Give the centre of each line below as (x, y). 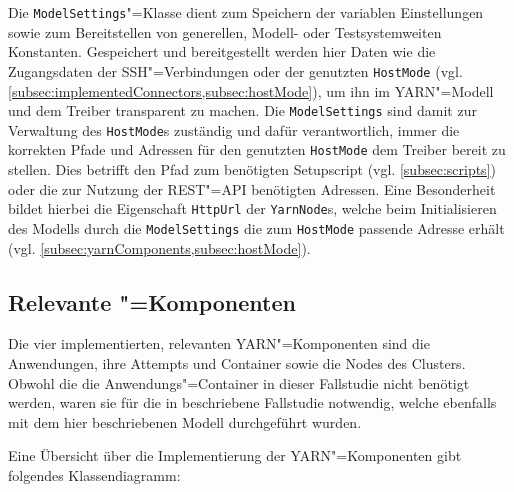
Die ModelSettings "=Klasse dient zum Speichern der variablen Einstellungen (246, 12)
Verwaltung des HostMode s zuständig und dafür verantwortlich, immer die (234, 129)
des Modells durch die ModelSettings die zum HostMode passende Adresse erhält (256, 227)
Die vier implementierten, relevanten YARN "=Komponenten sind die (219, 343)
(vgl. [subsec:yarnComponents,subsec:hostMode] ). (159, 247)
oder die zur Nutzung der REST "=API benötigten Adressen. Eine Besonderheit (252, 188)
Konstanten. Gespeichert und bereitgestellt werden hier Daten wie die (222, 51)
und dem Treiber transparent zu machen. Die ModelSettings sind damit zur (242, 110)
